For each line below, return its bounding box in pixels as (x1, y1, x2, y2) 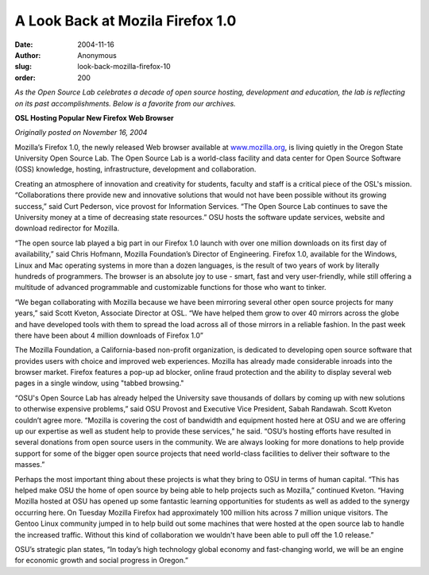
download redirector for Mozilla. (14, 223, 120, 233)
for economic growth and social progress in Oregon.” (14, 556, 188, 565)
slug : (14, 62, 32, 71)
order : (14, 72, 36, 83)
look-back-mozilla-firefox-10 (77, 62, 171, 71)
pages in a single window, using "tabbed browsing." (14, 378, 184, 388)
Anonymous (77, 50, 117, 60)
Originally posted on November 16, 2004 (14, 128, 148, 137)
